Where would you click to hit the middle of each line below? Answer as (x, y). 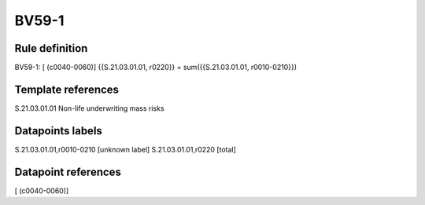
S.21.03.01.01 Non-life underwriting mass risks (89, 108)
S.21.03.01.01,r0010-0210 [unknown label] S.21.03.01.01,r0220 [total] (125, 149)
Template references (67, 89)
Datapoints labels (58, 131)
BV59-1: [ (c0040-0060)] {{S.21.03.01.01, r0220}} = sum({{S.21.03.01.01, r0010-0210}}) (155, 68)
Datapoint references (68, 172)
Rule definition (51, 48)
